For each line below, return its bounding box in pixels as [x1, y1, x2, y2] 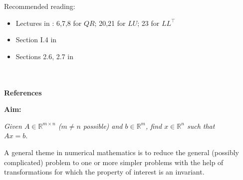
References [4, 87, 42, 97]
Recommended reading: [4, 1, 75, 11]
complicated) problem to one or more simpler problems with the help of [4, 157, 224, 167]
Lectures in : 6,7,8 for [15, 17, 82, 28]
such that [187, 120, 215, 131]
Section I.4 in [15, 34, 57, 45]
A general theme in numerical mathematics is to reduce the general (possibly [4, 147, 239, 157]
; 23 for [137, 17, 160, 28]
